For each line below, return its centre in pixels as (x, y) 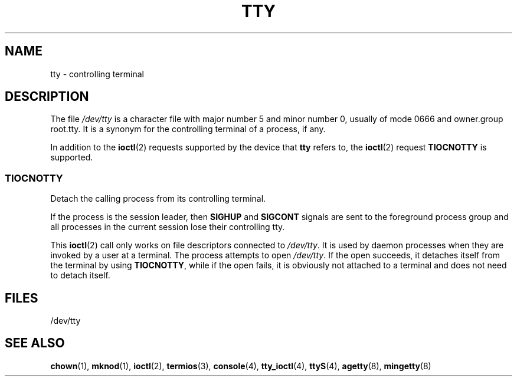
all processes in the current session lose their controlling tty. (168, 227)
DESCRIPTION (47, 97)
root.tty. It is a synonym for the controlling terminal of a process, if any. (188, 129)
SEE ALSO (35, 343)
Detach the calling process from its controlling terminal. (158, 199)
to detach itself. (80, 275)
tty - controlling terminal (97, 74)
